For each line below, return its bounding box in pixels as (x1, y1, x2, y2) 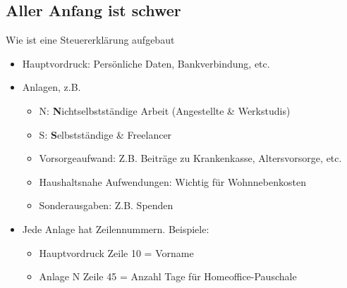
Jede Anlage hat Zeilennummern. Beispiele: (22, 221, 209, 236)
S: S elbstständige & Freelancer (39, 127, 172, 142)
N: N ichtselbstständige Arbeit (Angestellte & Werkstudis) (39, 103, 291, 118)
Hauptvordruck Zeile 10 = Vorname (39, 245, 194, 260)
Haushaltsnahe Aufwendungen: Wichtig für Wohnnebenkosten (39, 174, 306, 189)
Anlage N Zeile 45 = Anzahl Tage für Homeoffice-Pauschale (39, 269, 297, 284)
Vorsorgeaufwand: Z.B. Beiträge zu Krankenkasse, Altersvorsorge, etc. (39, 151, 342, 165)
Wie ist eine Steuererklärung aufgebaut (6, 32, 175, 47)
